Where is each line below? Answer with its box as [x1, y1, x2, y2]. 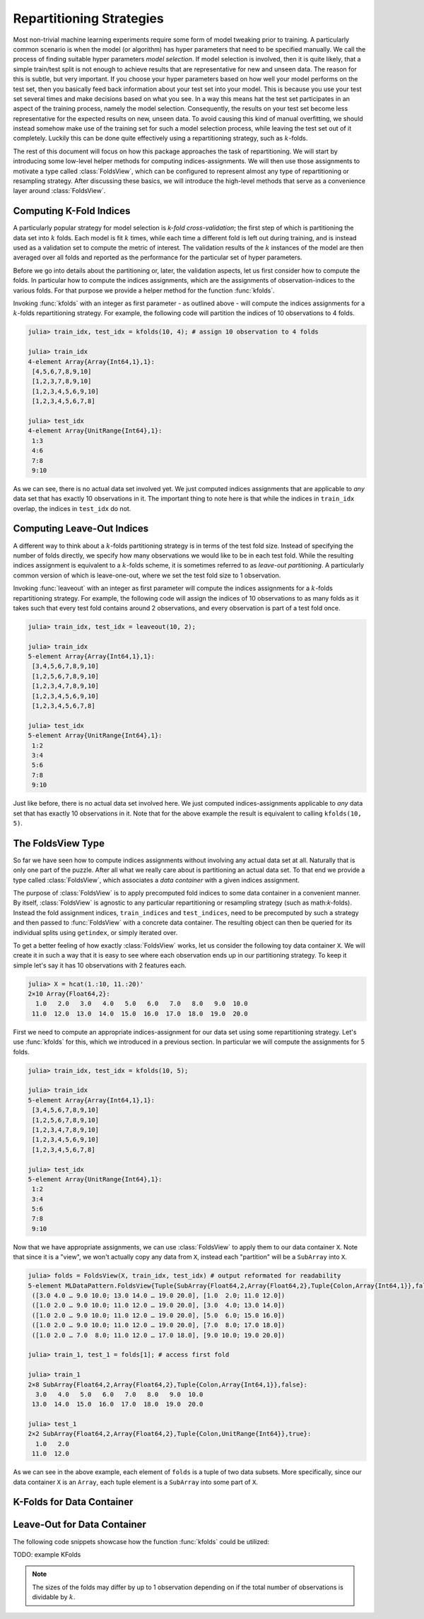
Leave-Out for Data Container [13, 1519, 146, 1531]
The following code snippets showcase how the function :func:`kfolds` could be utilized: [13, 1537, 270, 1546]
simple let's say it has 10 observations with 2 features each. [13, 961, 187, 970]
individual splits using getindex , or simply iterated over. [13, 928, 178, 936]
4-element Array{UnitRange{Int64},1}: [28, 427, 163, 435]
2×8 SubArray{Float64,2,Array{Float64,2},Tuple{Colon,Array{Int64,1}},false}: [28, 1380, 307, 1389]
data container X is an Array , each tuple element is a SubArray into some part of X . [13, 1478, 258, 1486]
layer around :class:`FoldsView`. [13, 187, 106, 195]
